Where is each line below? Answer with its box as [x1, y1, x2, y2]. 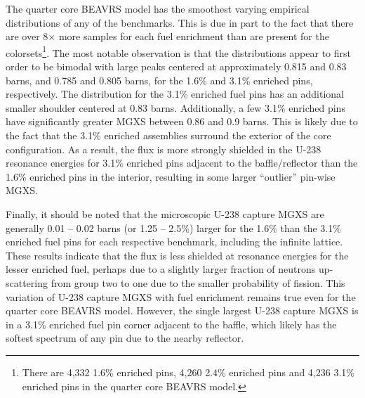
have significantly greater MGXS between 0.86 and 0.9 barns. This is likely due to [6, 114, 358, 129]
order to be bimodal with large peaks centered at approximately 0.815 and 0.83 [6, 59, 347, 74]
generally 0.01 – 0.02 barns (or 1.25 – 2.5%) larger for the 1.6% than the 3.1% [6, 220, 341, 235]
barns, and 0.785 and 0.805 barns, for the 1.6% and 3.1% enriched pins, [6, 72, 313, 87]
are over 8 [6, 29, 48, 44]
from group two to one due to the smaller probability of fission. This [51, 275, 345, 290]
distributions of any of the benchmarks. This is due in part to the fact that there [6, 15, 354, 30]
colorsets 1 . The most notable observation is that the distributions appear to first [6, 43, 351, 60]
